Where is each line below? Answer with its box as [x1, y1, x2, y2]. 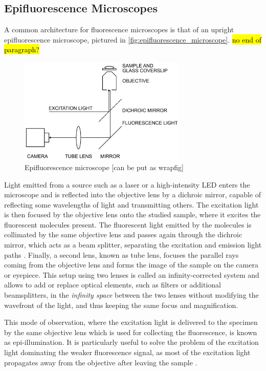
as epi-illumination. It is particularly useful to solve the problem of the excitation [4, 337, 259, 347]
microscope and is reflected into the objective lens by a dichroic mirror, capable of [4, 189, 261, 200]
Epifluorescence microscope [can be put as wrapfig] [25, 161, 184, 172]
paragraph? [4, 44, 39, 55]
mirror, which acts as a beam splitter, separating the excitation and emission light [4, 239, 262, 250]
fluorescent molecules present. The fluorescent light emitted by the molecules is [4, 219, 252, 230]
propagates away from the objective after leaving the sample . [4, 357, 197, 367]
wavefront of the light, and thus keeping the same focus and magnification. [4, 299, 238, 310]
